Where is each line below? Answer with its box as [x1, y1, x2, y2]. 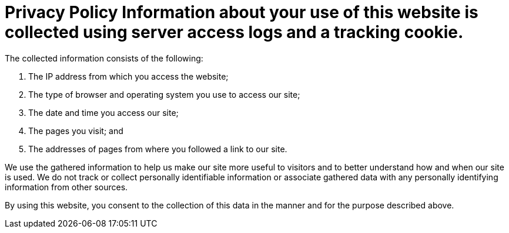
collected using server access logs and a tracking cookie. [5, 22, 464, 42]
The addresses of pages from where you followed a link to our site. [28, 143, 287, 154]
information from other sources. [5, 181, 128, 192]
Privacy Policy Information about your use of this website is [5, 2, 478, 22]
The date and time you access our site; [28, 107, 179, 118]
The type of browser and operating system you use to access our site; [28, 89, 300, 100]
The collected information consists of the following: [5, 53, 203, 63]
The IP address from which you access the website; [28, 71, 229, 81]
